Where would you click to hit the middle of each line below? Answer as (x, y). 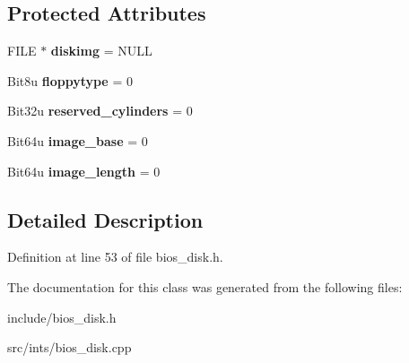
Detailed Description (105, 219)
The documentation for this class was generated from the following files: (205, 286)
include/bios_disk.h (62, 317)
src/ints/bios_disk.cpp (70, 347)
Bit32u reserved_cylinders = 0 (100, 111)
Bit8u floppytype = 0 (70, 80)
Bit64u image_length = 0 (84, 171)
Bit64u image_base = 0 (78, 140)
